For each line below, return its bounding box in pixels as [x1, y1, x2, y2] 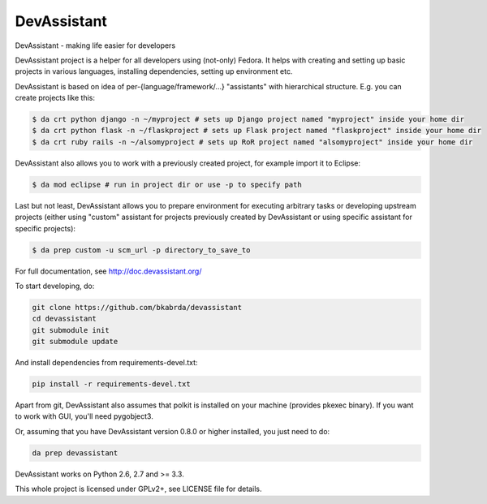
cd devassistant [32, 314, 97, 324]
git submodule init [32, 325, 110, 334]
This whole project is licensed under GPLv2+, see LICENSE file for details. [15, 484, 262, 494]
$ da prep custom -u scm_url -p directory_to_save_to [32, 245, 251, 255]
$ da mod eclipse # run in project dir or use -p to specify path [32, 179, 302, 189]
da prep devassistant [32, 448, 119, 458]
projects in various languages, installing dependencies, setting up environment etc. [15, 67, 293, 76]
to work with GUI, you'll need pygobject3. [15, 411, 153, 421]
